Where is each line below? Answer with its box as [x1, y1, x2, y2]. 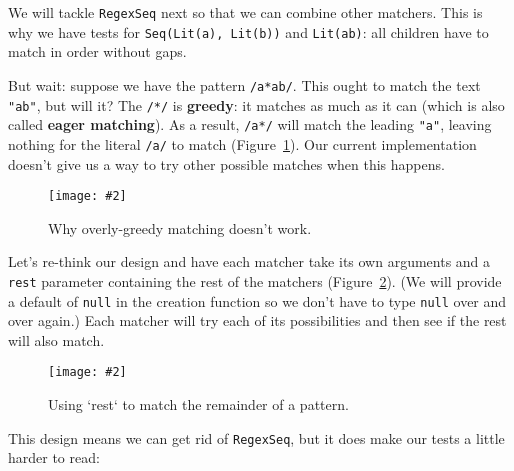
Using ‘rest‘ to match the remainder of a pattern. [48, 394, 349, 415]
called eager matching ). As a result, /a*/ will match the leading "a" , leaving [8, 114, 492, 135]
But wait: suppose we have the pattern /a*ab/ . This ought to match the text [8, 74, 481, 95]
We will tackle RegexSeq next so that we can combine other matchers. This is [8, 2, 483, 22]
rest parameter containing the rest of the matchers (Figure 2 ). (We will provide [8, 270, 502, 291]
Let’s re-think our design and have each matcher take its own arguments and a [8, 251, 491, 272]
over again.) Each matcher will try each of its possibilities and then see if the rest [8, 310, 507, 331]
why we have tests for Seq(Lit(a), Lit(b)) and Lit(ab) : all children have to [8, 21, 489, 42]
